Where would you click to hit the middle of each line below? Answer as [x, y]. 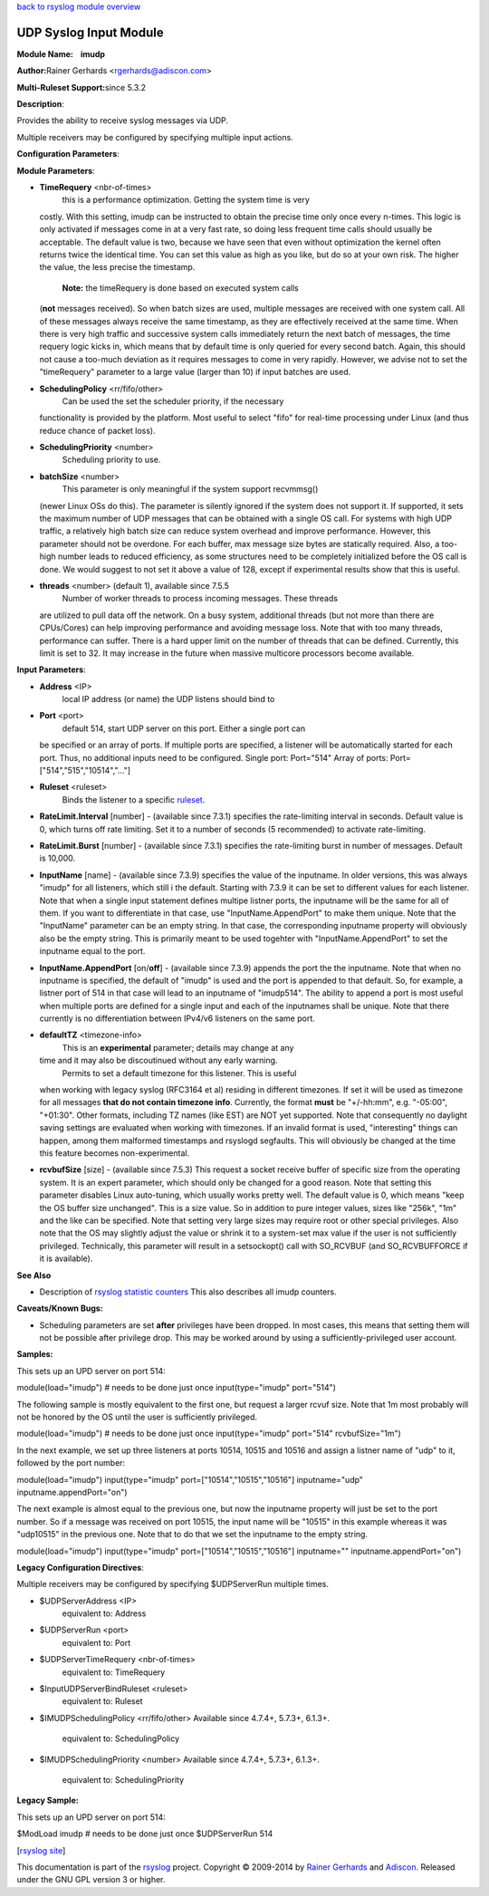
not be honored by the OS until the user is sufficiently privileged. [137, 1417]
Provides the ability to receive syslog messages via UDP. [123, 120]
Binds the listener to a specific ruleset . [134, 799]
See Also [34, 1275]
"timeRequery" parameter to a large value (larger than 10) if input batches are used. [195, 372]
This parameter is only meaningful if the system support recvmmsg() [190, 489]
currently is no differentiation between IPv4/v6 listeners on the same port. [177, 1018]
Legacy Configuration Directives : [80, 1567]
